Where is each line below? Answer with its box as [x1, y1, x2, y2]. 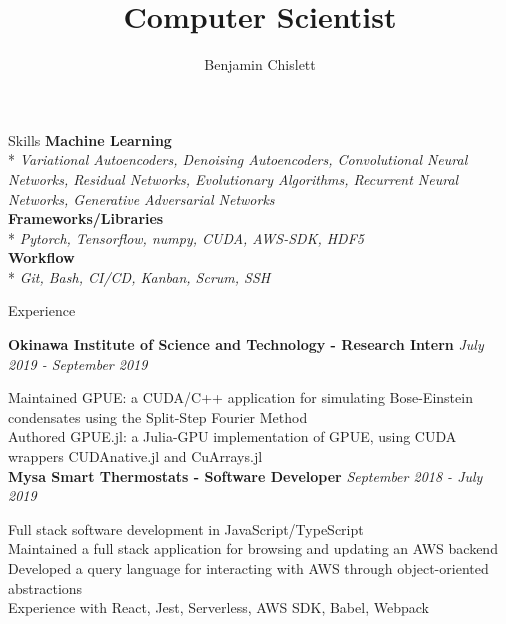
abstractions [8, 577, 83, 598]
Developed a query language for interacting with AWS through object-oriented [8, 558, 489, 578]
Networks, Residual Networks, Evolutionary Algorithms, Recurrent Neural [8, 168, 459, 189]
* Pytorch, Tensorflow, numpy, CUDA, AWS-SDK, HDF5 [8, 227, 364, 248]
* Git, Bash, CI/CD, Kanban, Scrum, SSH [8, 266, 271, 287]
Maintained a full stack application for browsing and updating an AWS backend [8, 538, 498, 559]
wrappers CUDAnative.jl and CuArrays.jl [8, 446, 263, 467]
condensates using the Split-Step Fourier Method [8, 406, 308, 427]
